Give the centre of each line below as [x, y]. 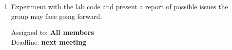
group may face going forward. [57, 16]
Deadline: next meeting [49, 42]
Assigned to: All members [52, 32]
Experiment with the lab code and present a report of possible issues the [119, 6]
